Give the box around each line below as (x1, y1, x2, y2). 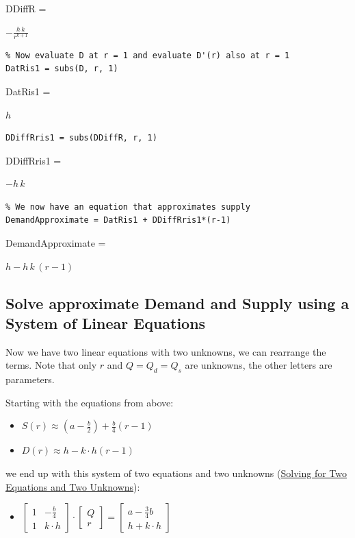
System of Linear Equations (5, 313, 206, 334)
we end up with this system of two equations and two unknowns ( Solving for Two (5, 466, 347, 480)
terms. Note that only (5, 358, 97, 372)
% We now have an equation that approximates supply (5, 201, 250, 212)
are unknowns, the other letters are (185, 358, 332, 372)
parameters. (5, 372, 55, 387)
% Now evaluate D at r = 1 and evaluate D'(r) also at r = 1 (5, 50, 290, 60)
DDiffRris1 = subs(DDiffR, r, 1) (5, 133, 157, 143)
